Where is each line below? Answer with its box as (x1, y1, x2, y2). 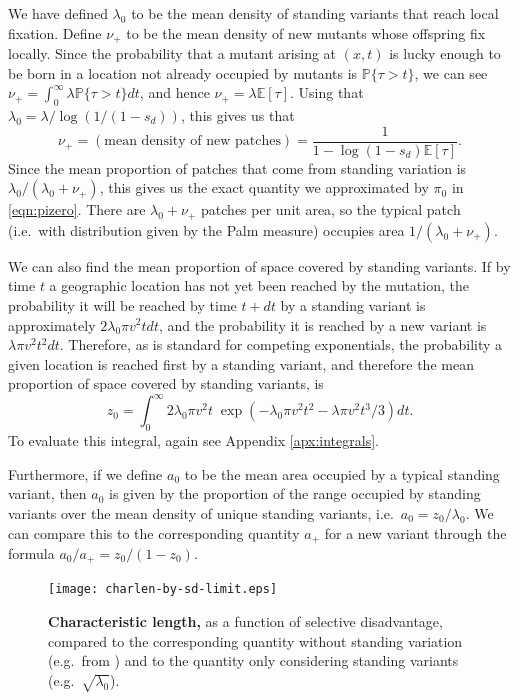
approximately (8, 314, 96, 335)
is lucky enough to (389, 43, 501, 64)
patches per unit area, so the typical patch (201, 199, 461, 220)
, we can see (414, 62, 488, 83)
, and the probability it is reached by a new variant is (158, 314, 487, 335)
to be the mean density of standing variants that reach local (131, 3, 499, 23)
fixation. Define (8, 22, 102, 43)
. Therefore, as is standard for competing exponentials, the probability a (59, 334, 503, 355)
